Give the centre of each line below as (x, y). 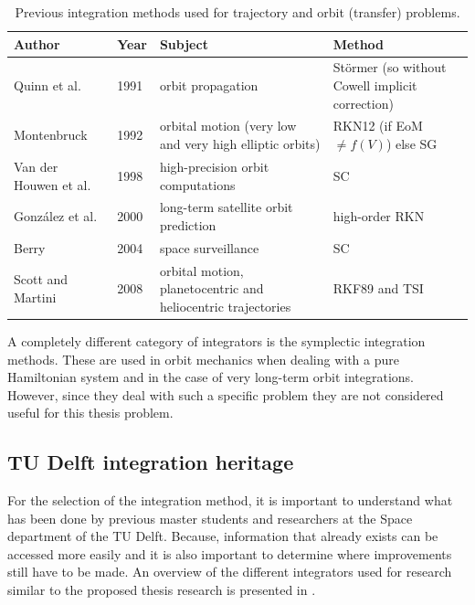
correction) (363, 103)
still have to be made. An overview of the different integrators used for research (230, 572)
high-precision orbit (214, 166)
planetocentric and (211, 288)
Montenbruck (51, 135)
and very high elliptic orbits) (240, 144)
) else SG (412, 144)
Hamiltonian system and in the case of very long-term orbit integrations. (211, 377)
